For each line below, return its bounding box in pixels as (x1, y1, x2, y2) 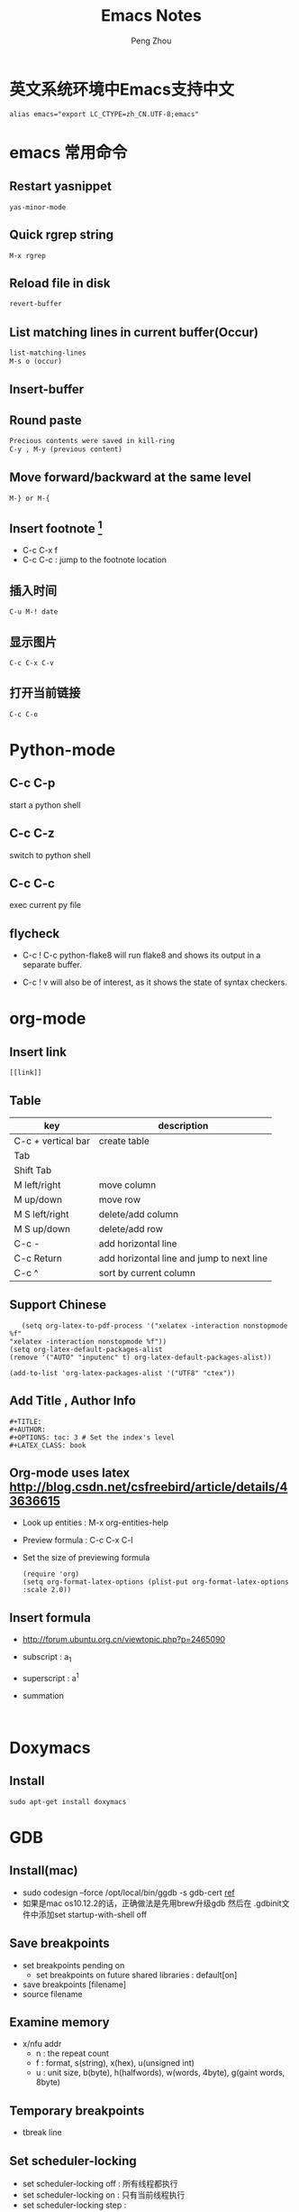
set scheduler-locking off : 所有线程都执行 (22, 2178, 178, 2189)
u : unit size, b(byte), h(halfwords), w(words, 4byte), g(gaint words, (35, 2068, 285, 2078)
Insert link (9, 1044, 68, 1060)
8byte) (35, 2077, 61, 2087)
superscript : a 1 (22, 1671, 79, 1683)
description (158, 1120, 209, 1133)
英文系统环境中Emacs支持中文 (9, 79, 234, 99)
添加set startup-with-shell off (38, 1909, 148, 1920)
